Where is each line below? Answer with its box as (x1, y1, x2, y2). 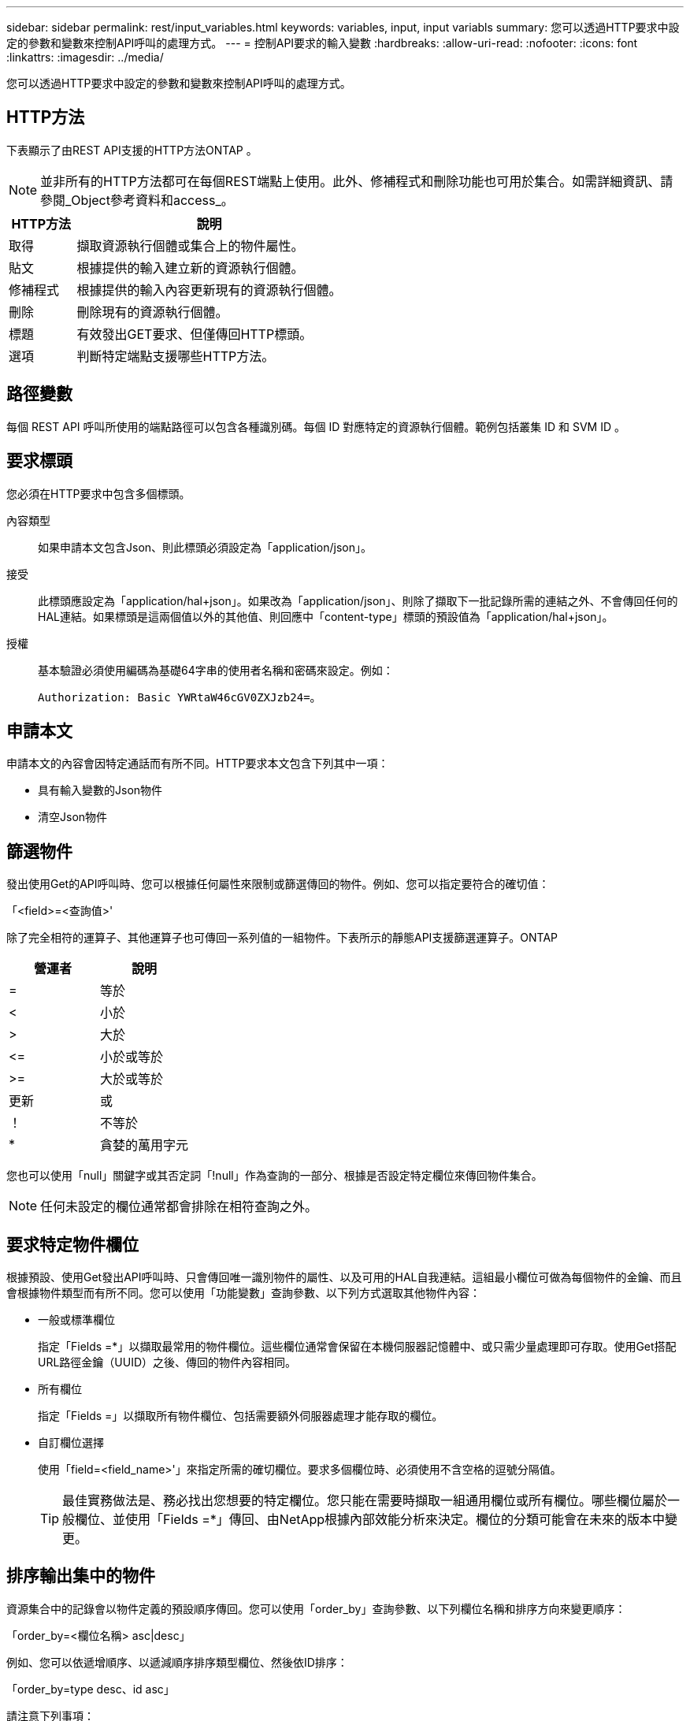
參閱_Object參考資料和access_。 (40, 191, 234, 208)
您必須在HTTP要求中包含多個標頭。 (6, 486, 191, 500)
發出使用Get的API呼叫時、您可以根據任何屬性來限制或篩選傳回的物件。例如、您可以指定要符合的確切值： (6, 877, 550, 891)
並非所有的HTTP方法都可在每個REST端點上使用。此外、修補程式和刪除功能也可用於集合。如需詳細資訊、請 (40, 173, 673, 189)
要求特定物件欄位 (6, 1234, 139, 1255)
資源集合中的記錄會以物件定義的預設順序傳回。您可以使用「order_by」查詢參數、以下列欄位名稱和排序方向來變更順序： (6, 1601, 626, 1615)
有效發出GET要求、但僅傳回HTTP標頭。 (76, 325, 313, 342)
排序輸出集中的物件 (6, 1566, 155, 1586)
